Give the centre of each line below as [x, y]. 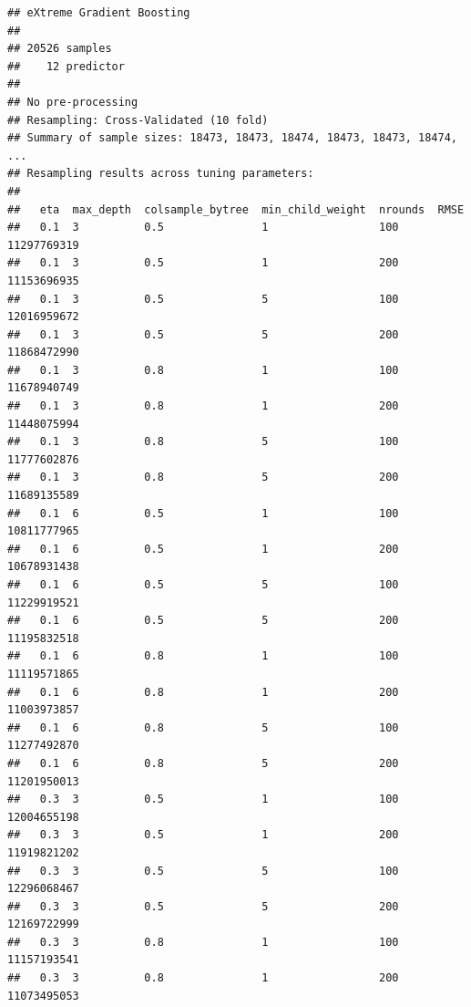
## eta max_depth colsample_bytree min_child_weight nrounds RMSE [236, 209]
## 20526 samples [60, 49]
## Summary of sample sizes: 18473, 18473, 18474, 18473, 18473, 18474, [232, 138]
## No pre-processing [73, 102]
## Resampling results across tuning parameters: [161, 174]
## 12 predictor [66, 66]
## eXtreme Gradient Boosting [99, 13]
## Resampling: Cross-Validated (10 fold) [138, 120]
